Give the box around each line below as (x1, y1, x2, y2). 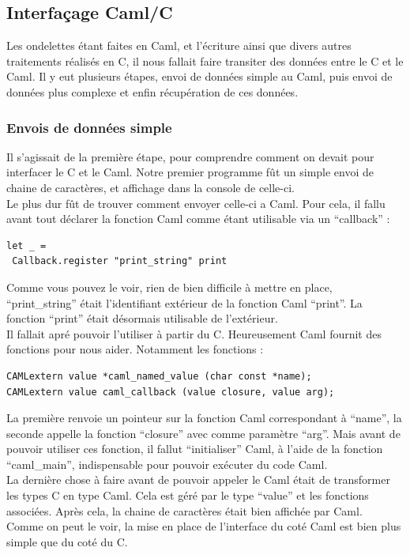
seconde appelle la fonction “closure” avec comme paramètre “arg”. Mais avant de (6, 425, 401, 441)
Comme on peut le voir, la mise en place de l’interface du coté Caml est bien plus (6, 518, 401, 534)
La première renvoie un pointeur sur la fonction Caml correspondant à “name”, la (6, 410, 402, 426)
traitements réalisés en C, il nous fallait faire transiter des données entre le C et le (6, 52, 404, 69)
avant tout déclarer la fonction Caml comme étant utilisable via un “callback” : (6, 210, 390, 227)
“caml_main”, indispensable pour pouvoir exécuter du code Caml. (6, 455, 328, 472)
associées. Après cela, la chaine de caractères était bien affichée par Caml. (6, 502, 363, 519)
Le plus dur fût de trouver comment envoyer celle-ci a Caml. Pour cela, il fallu (6, 194, 386, 211)
